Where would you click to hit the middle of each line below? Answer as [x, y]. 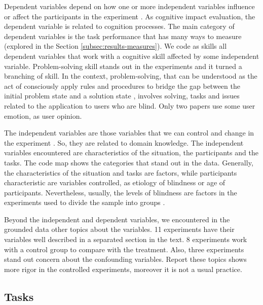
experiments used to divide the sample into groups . [85, 202]
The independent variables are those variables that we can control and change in [129, 133]
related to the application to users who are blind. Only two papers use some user [130, 105]
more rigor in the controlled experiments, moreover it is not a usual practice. [123, 269]
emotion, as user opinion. [43, 115]
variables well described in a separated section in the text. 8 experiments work [126, 239]
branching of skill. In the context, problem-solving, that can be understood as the [131, 76]
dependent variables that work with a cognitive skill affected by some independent [132, 56]
